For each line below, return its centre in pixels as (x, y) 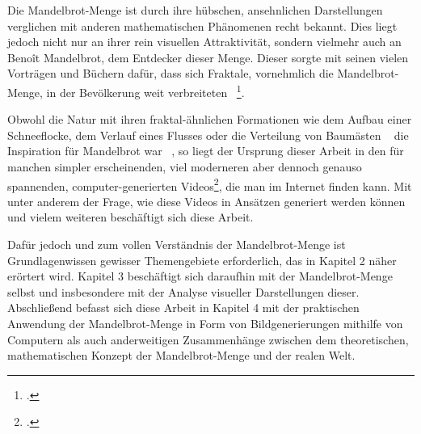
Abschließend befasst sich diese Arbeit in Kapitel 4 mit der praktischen (183, 308)
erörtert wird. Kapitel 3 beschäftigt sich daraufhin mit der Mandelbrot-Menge (200, 276)
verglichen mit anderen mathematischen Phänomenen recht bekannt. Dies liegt (202, 25)
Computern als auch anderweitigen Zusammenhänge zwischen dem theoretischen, (208, 339)
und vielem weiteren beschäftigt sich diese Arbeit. (131, 217)
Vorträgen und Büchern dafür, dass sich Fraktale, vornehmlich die (171, 73)
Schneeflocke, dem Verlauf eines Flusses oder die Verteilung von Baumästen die (208, 135)
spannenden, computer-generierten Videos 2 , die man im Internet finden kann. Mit (210, 184)
